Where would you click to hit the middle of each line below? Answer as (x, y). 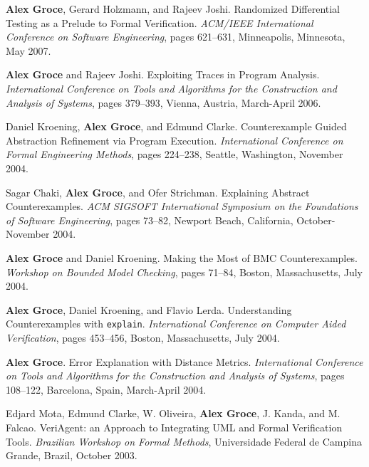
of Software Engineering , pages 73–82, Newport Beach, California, (150, 220)
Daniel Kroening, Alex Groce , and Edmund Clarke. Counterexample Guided (176, 126)
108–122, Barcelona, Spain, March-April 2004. (106, 389)
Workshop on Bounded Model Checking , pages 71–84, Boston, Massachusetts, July (184, 272)
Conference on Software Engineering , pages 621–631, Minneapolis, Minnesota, (176, 37)
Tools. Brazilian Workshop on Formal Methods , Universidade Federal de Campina (184, 441)
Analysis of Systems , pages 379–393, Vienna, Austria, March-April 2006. (163, 102)
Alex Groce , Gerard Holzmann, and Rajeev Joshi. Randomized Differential (173, 9)
